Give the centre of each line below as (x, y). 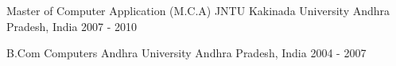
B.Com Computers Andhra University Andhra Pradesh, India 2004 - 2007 (186, 53)
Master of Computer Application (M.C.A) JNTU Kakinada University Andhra (198, 10)
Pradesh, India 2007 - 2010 (72, 26)
